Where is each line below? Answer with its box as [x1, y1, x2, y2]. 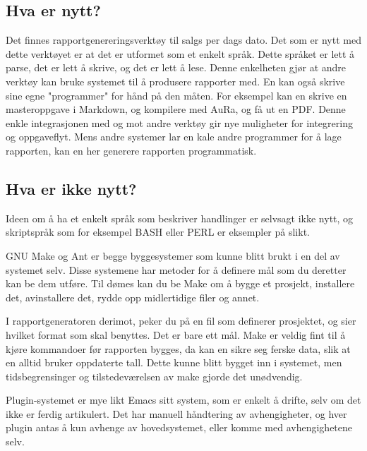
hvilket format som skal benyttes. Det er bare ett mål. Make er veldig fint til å [6, 327, 346, 342]
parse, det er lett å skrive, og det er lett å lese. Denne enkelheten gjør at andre [6, 60, 347, 75]
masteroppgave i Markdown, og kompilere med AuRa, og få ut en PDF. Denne [6, 102, 346, 116]
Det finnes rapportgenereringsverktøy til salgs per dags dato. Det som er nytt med [6, 32, 361, 47]
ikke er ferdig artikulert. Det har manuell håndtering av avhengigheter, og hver [6, 406, 347, 421]
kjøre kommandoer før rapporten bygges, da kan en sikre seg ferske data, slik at [6, 341, 351, 356]
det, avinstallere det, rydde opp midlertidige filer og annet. [6, 289, 260, 304]
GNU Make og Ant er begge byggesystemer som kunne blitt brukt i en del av [6, 248, 340, 263]
